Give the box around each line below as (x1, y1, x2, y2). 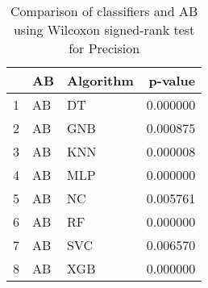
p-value (148, 71, 196, 90)
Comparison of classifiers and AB (10, 2, 198, 20)
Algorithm (67, 71, 134, 90)
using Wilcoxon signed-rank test (13, 20, 195, 39)
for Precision (69, 39, 140, 57)
